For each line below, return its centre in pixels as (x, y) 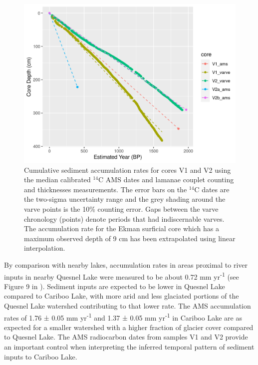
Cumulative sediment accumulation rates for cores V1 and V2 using (128, 170)
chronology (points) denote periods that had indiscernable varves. (124, 218)
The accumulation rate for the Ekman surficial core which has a (122, 228)
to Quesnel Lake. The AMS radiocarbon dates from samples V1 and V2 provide (126, 337)
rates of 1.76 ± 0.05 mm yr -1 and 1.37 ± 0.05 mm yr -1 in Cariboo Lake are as (123, 317)
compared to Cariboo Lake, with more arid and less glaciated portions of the (122, 296)
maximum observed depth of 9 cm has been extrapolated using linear (130, 238)
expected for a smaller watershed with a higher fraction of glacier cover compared (129, 327)
